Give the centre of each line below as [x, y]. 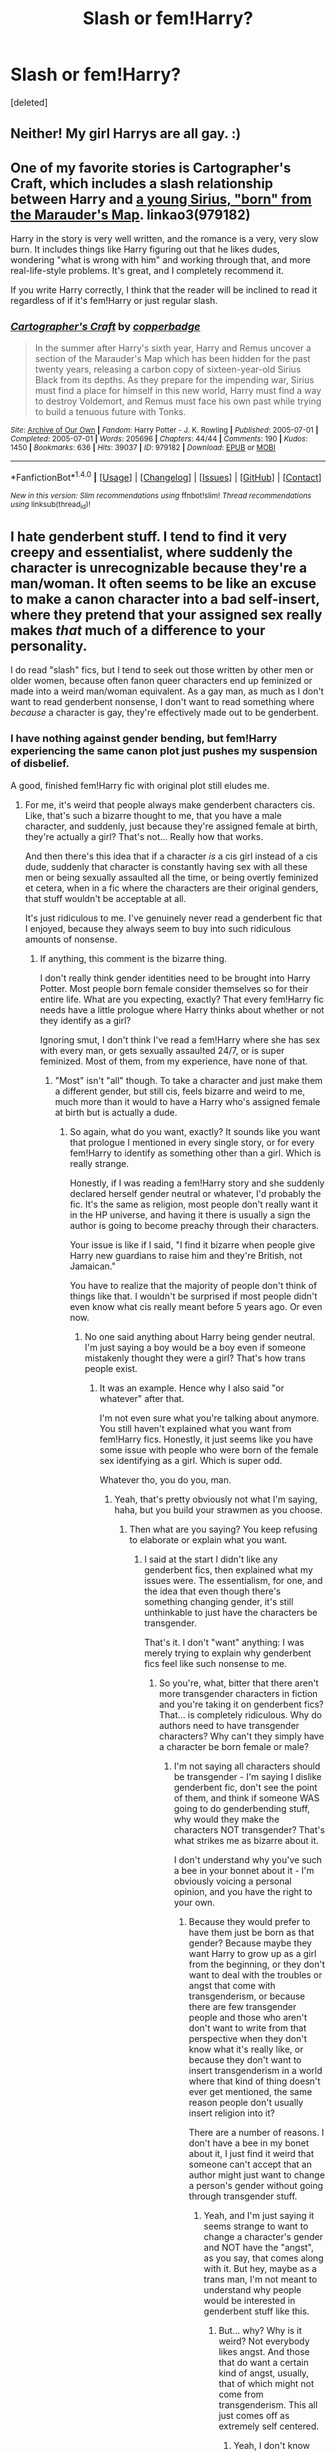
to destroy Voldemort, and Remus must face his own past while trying [178, 401]
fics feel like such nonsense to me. [216, 1663]
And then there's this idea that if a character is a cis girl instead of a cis [171, 856]
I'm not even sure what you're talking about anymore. [209, 1418]
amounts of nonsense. [71, 939]
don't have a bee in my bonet [249, 2143]
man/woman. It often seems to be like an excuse [163, 583]
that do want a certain [264, 2362]
